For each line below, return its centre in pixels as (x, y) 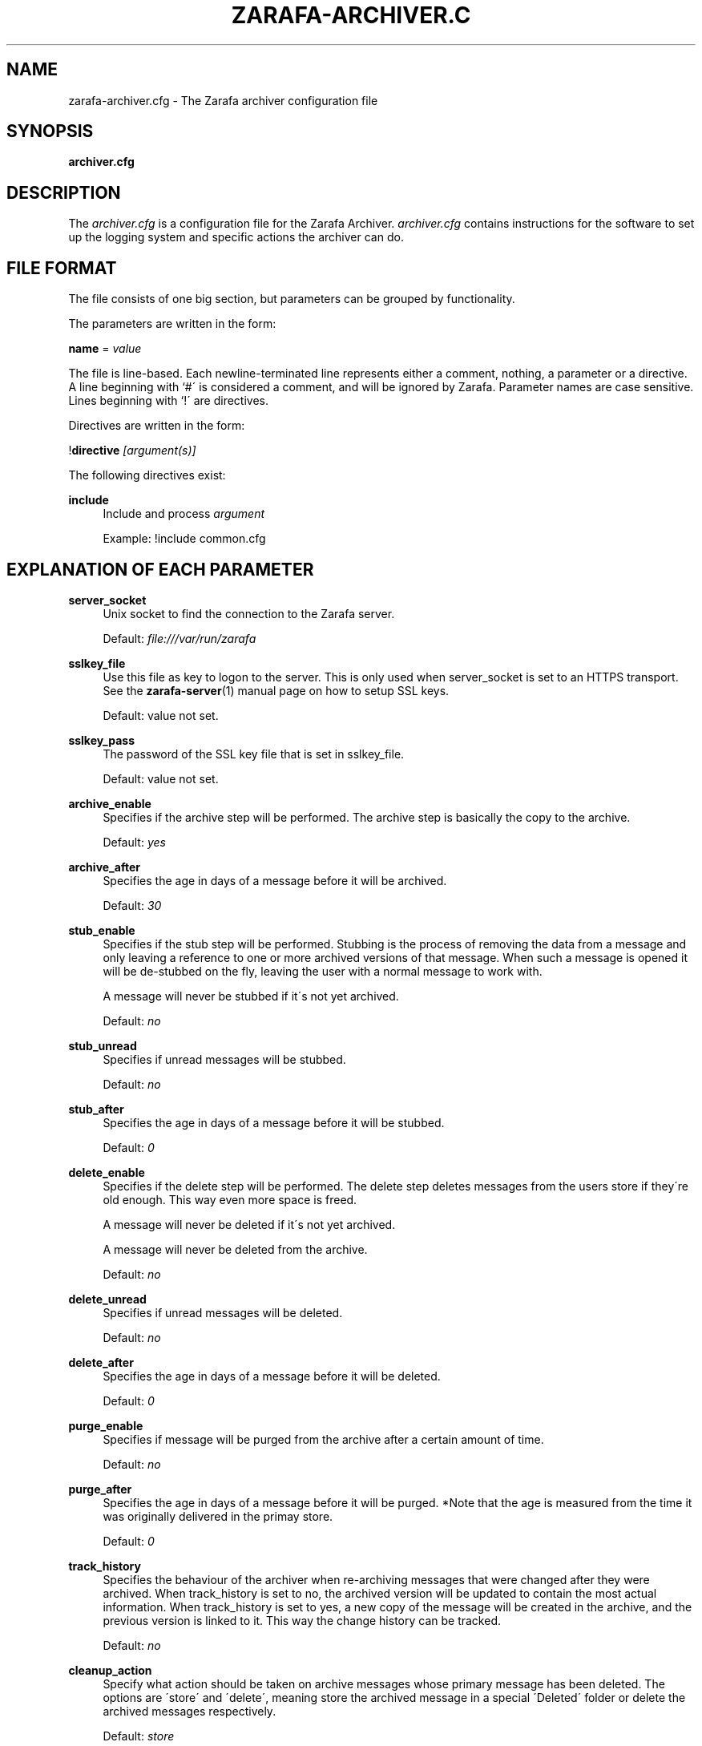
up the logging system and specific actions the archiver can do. (236, 237)
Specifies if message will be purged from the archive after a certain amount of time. (323, 1439)
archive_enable (110, 803)
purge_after (100, 1489)
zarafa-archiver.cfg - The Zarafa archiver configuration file (223, 100)
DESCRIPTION (64, 192)
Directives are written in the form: (157, 426)
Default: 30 (132, 905)
